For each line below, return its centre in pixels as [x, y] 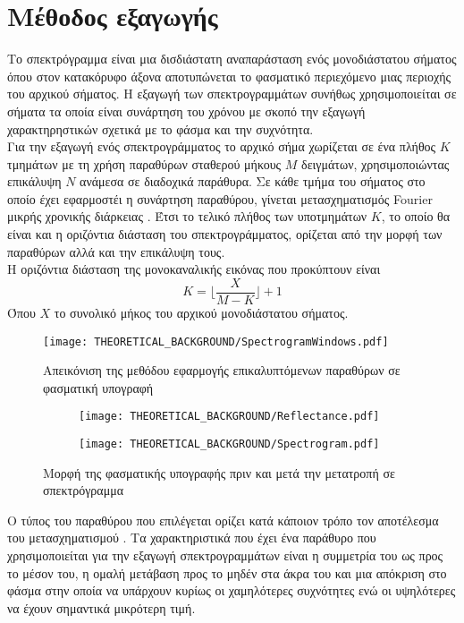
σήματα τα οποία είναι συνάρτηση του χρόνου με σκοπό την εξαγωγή [186, 111]
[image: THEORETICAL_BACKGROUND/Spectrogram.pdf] [229, 444]
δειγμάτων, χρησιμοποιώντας [375, 163]
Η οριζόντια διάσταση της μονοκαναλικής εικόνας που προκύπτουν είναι [194, 269]
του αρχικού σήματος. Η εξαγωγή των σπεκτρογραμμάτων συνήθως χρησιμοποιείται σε [232, 94]
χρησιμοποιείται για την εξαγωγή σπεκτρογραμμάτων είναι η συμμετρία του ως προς [225, 555]
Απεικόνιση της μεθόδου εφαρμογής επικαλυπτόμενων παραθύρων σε [222, 370]
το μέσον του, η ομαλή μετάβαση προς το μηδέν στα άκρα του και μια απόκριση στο [227, 572]
